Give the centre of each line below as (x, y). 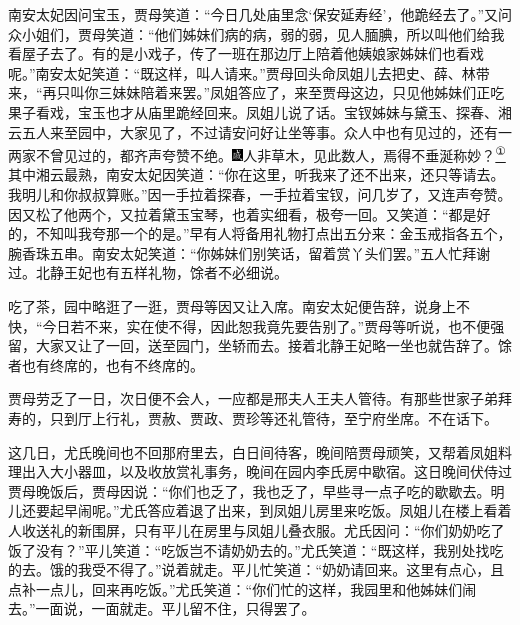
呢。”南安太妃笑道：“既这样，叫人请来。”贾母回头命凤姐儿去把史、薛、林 (242, 72)
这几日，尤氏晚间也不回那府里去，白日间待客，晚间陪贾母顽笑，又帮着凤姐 (253, 451)
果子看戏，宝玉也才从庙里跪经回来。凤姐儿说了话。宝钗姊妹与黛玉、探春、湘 (260, 111)
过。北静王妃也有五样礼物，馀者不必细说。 (148, 272)
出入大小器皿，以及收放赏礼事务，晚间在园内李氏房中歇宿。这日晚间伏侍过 (266, 471)
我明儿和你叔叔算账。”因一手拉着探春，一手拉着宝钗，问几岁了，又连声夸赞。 (260, 194)
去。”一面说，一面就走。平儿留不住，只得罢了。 (162, 608)
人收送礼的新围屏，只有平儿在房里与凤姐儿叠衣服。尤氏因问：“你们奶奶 (242, 529)
